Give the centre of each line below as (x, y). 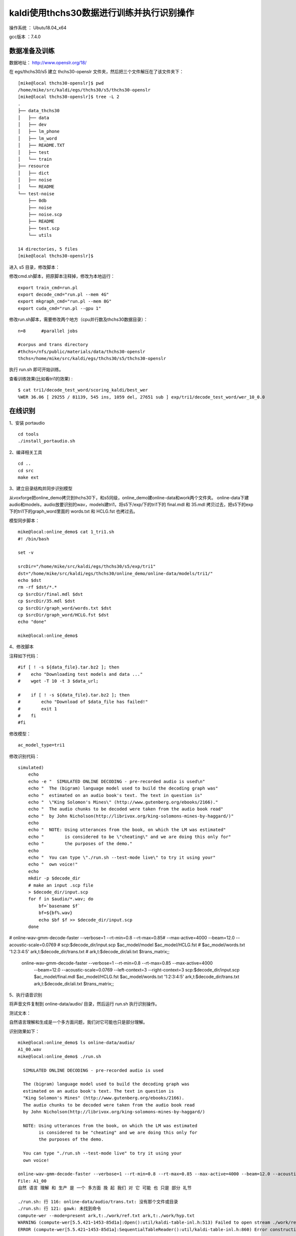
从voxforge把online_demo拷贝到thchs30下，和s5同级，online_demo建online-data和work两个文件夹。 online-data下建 (129, 497)
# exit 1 (37, 709)
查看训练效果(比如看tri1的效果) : (41, 379)
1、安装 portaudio (27, 423)
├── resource (34, 166)
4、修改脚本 (21, 647)
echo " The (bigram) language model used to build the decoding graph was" (123, 788)
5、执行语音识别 (26, 995)
